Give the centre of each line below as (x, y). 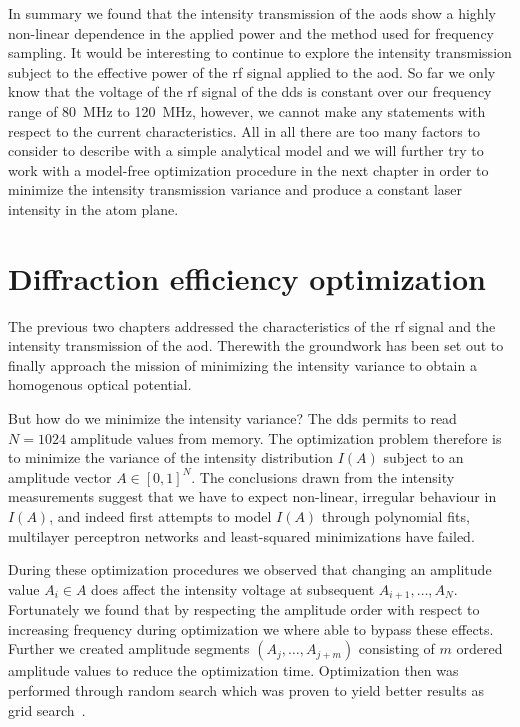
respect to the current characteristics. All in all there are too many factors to (244, 130)
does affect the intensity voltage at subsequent (233, 588)
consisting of (396, 648)
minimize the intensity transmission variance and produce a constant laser (235, 189)
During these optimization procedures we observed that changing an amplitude (250, 569)
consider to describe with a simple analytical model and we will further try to (246, 150)
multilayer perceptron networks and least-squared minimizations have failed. (241, 535)
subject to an (423, 457)
